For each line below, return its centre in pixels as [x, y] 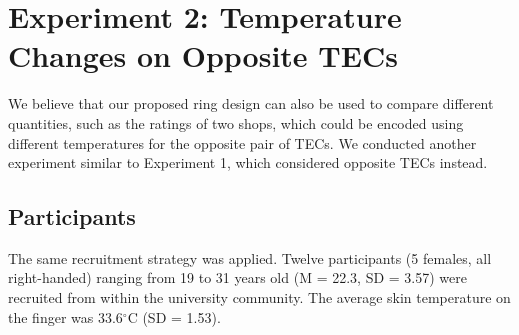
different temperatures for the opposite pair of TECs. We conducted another [242, 142]
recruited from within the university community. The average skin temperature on [259, 297]
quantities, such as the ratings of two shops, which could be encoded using [236, 122]
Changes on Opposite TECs [203, 55]
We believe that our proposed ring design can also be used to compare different [251, 103]
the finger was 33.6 [65, 316]
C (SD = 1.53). [174, 316]
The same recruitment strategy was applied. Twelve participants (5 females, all [250, 257]
